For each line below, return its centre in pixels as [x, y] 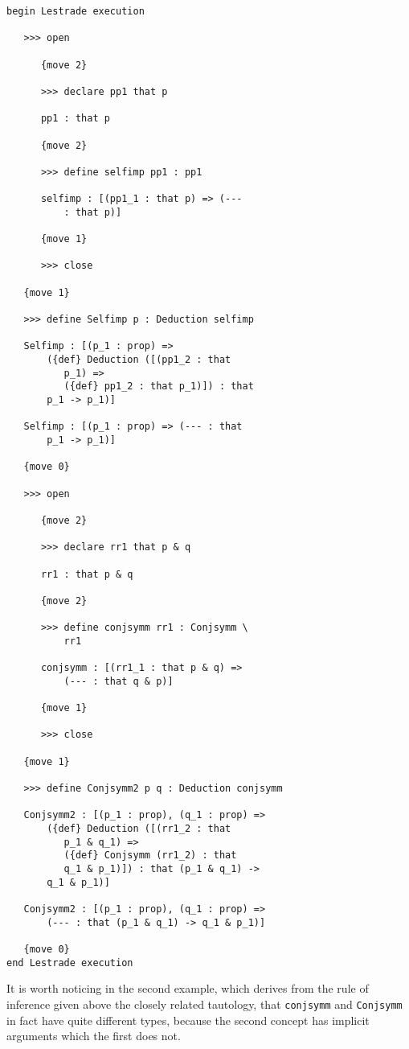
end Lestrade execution [70, 963]
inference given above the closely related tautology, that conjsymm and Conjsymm [204, 1004]
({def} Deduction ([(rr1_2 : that [139, 829]
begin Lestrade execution [76, 11]
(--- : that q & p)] [119, 681]
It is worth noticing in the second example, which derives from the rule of [188, 988]
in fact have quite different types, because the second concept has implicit [188, 1020]
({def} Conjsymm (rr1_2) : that [150, 856]
